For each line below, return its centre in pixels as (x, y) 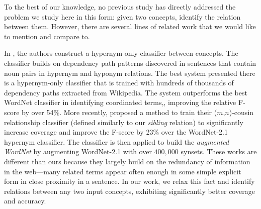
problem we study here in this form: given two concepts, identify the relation (122, 16)
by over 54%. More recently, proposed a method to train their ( (119, 112)
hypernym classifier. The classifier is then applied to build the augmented (117, 141)
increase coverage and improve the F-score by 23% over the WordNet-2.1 (116, 132)
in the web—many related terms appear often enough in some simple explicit (123, 171)
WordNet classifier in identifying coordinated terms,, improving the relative (120, 102)
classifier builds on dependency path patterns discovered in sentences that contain (130, 63)
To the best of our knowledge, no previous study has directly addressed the (120, 7)
